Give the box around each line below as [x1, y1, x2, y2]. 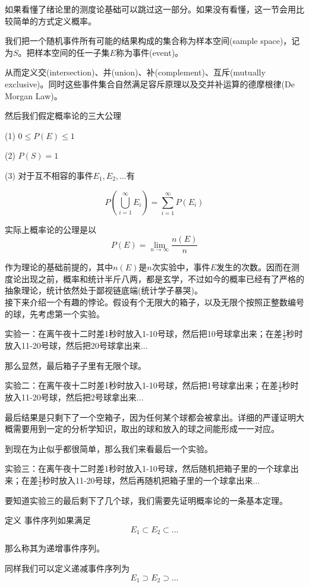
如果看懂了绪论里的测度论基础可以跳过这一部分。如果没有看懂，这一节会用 [5, 3, 296, 15]
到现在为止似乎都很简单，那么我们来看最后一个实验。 [5, 442, 213, 455]
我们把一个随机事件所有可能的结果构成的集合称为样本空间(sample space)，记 [5, 34, 300, 47]
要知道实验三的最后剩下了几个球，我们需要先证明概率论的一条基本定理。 [5, 494, 288, 506]
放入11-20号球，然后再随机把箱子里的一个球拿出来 [58, 474, 253, 486]
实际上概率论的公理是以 [5, 223, 96, 235]
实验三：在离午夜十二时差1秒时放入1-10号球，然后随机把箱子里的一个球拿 [5, 462, 291, 475]
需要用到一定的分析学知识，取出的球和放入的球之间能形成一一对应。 [12, 422, 279, 435]
